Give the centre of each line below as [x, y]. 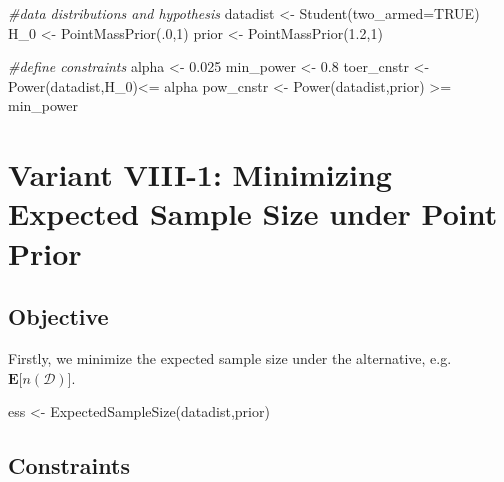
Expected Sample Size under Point [253, 213]
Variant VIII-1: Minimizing [200, 174]
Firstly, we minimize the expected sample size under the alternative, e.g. [230, 357]
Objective [58, 316]
